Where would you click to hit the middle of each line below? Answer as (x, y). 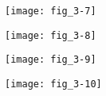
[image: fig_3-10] (53, 84)
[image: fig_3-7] (51, 11)
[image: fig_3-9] (51, 60)
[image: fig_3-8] (51, 35)
